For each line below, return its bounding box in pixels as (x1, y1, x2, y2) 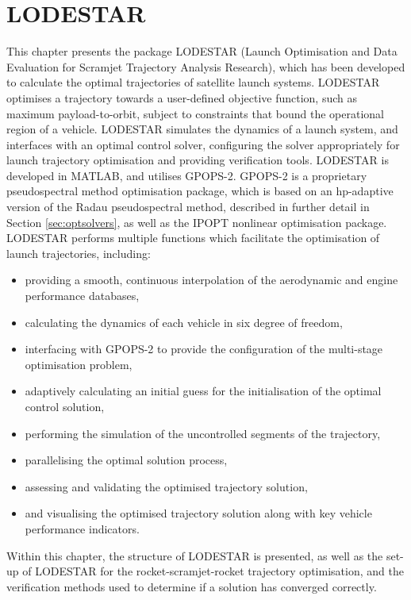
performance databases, (25, 287, 140, 304)
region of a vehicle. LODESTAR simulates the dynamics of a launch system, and (6, 121, 398, 137)
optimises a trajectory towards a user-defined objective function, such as (6, 89, 357, 106)
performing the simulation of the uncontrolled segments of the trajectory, (25, 425, 381, 441)
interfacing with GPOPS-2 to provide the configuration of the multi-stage (25, 340, 383, 357)
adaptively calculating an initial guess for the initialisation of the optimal (25, 383, 382, 399)
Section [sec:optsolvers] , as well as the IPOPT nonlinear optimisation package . (6, 213, 387, 230)
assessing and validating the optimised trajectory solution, (25, 478, 308, 494)
